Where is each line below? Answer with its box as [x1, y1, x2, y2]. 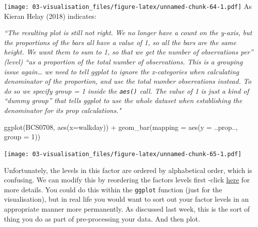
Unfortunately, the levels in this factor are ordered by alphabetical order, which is [4, 165, 253, 175]
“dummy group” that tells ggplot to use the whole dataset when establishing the [4, 95, 242, 106]
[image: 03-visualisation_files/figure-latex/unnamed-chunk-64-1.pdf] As [4, 1, 252, 11]
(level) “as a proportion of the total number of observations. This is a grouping [4, 57, 243, 67]
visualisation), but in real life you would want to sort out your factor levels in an [4, 194, 249, 204]
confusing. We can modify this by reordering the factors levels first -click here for [4, 174, 250, 185]
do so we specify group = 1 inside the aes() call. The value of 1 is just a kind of [4, 85, 249, 96]
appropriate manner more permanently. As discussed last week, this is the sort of [4, 203, 250, 214]
